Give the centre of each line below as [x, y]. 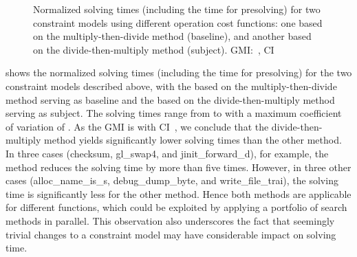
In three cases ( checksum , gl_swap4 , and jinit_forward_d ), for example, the [167, 153]
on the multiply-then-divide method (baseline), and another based [172, 36]
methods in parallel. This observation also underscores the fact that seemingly [170, 220]
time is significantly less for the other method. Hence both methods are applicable [178, 193]
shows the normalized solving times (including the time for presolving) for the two [179, 72]
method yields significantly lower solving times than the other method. [193, 140]
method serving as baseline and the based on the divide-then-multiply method [170, 99]
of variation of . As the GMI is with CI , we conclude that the [137, 126]
